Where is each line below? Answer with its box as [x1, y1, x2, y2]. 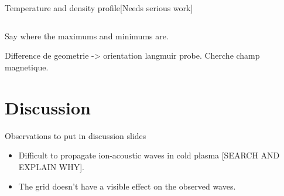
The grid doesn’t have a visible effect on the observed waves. [18, 180, 236, 192]
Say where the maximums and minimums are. [5, 29, 169, 42]
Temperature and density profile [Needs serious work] [5, 2, 193, 13]
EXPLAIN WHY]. [18, 160, 85, 173]
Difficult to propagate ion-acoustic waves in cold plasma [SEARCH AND [18, 149, 280, 161]
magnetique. [5, 60, 49, 73]
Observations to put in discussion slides [5, 129, 146, 141]
